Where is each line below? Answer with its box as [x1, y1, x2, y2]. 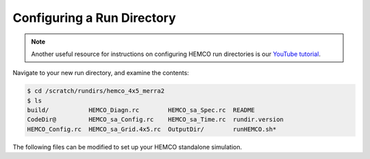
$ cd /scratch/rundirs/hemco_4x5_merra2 [27, 87, 164, 95]
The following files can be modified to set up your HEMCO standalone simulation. [12, 143, 243, 151]
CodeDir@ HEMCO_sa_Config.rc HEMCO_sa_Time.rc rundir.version [27, 116, 284, 124]
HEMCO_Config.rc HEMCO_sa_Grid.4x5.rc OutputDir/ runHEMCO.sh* [27, 125, 277, 133]
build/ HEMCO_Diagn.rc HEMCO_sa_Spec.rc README [27, 106, 255, 114]
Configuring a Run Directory [12, 10, 176, 25]
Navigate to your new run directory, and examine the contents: [12, 69, 190, 77]
